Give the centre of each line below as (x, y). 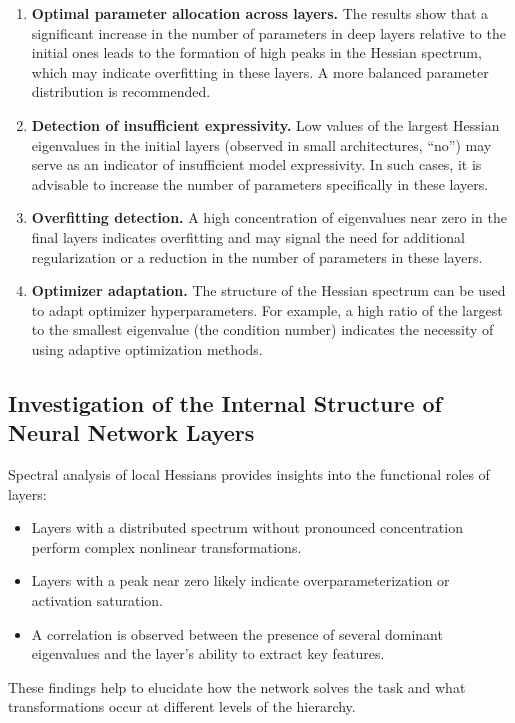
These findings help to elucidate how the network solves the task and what (237, 686)
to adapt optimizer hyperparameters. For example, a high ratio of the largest (267, 309)
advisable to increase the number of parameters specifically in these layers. (260, 183)
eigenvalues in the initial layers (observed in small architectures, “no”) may (261, 144)
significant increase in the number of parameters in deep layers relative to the (268, 32)
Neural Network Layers (131, 432)
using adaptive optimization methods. (147, 348)
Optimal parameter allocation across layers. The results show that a (260, 13)
